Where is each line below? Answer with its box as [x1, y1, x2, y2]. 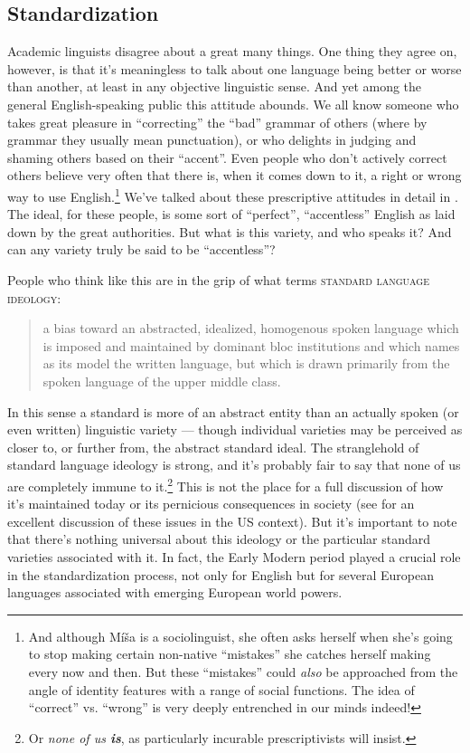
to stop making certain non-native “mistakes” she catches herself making [28, 644, 431, 663]
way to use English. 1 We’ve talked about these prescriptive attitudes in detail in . [7, 184, 458, 205]
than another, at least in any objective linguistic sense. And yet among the [7, 77, 422, 96]
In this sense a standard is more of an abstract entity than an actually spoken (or [7, 402, 459, 421]
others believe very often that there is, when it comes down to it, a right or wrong [7, 166, 462, 185]
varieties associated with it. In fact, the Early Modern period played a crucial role [7, 547, 461, 566]
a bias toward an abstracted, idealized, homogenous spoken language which [42, 319, 459, 338]
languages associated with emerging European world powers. [7, 583, 343, 602]
